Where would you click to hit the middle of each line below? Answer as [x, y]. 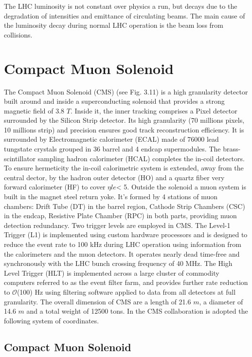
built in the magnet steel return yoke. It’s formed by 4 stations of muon [111, 197]
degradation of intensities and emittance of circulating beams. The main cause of [125, 15]
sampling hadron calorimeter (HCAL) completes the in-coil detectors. [141, 158]
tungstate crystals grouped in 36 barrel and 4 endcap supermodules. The [112, 149]
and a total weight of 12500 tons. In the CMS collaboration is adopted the [137, 311]
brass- [232, 149]
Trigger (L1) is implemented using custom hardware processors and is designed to [126, 235]
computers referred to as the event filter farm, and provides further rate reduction [126, 282]
